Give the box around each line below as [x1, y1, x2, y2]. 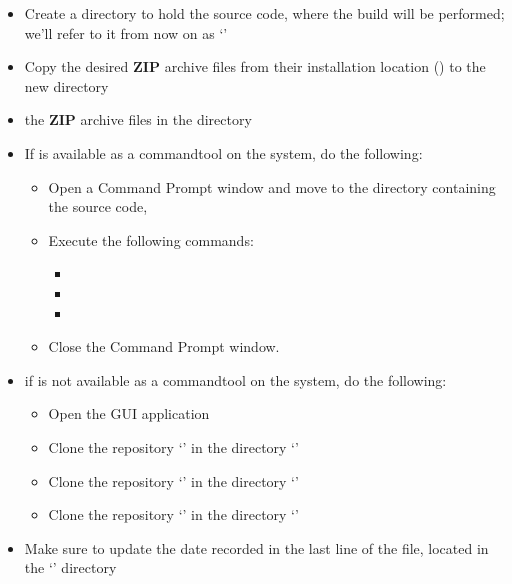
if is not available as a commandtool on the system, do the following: [24, 369, 447, 390]
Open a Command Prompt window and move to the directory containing [48, 176, 496, 197]
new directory [24, 75, 109, 96]
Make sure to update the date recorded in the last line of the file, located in [24, 537, 489, 558]
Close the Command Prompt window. [48, 336, 280, 357]
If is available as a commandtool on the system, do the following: [24, 142, 423, 163]
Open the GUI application [48, 403, 210, 424]
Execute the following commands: [48, 229, 254, 250]
